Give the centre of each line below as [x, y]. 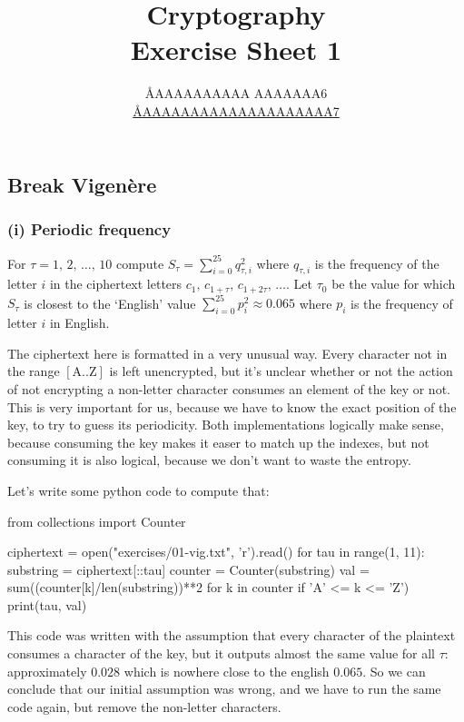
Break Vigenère [82, 184]
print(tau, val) [47, 604]
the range [34, 371]
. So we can [394, 671]
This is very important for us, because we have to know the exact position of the [232, 406]
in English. [79, 323]
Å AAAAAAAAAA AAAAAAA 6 [236, 93]
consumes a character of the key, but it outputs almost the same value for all [222, 653]
